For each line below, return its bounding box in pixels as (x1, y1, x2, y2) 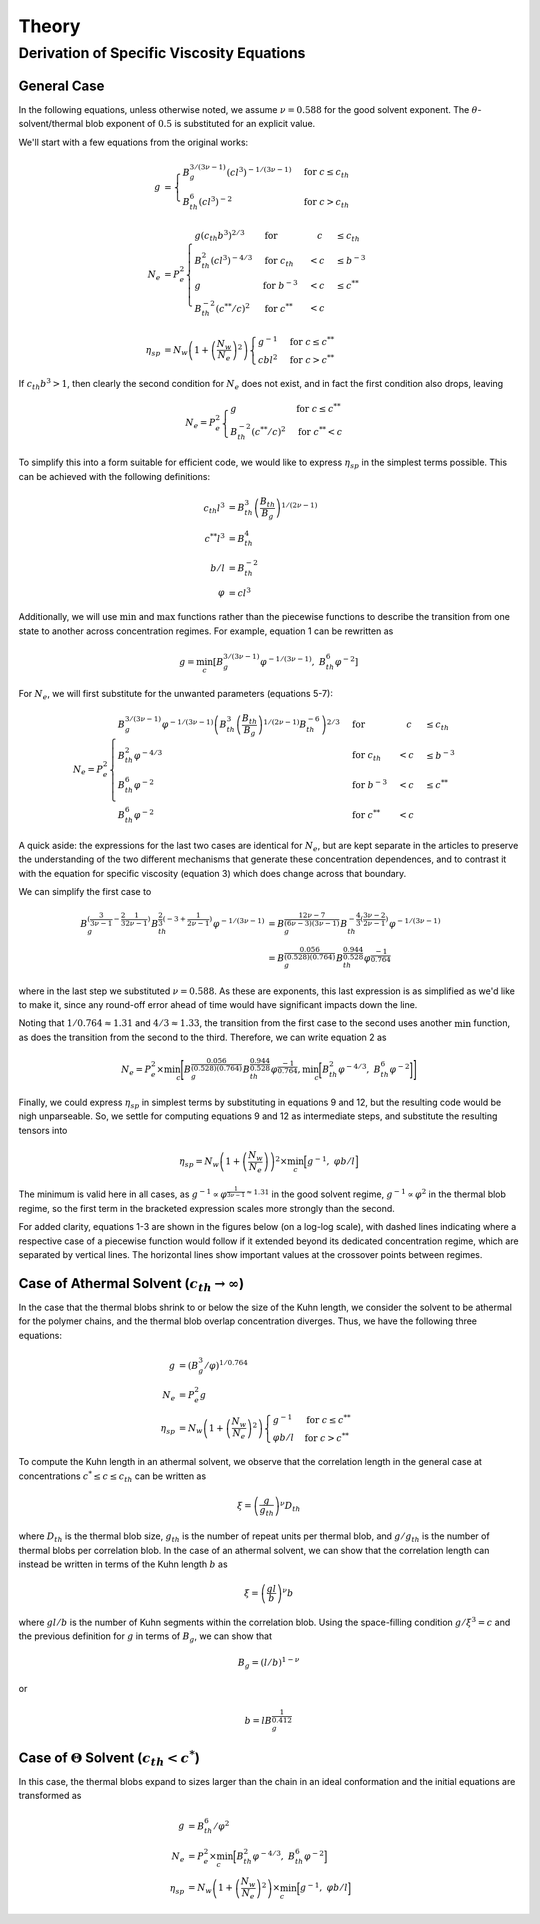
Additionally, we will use (18, 611, 118, 623)
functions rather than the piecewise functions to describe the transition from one (177, 611, 510, 623)
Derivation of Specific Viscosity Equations (18, 44, 306, 62)
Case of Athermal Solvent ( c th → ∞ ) (18, 1275, 245, 1294)
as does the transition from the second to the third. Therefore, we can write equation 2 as (18, 1031, 387, 1043)
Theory (18, 15, 81, 37)
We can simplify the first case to (18, 886, 152, 898)
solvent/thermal (18, 118, 84, 130)
